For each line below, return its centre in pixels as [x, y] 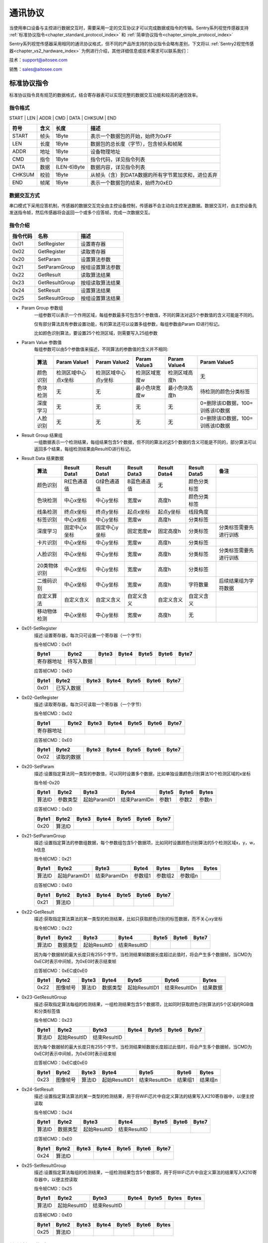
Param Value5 [217, 362]
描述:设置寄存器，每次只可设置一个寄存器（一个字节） [89, 635]
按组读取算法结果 [101, 283]
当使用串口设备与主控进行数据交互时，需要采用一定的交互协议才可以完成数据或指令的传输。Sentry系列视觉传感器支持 [129, 28]
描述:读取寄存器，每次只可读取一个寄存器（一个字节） [89, 705]
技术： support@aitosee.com [38, 60]
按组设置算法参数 [101, 267]
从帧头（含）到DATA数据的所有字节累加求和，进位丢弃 [154, 175]
